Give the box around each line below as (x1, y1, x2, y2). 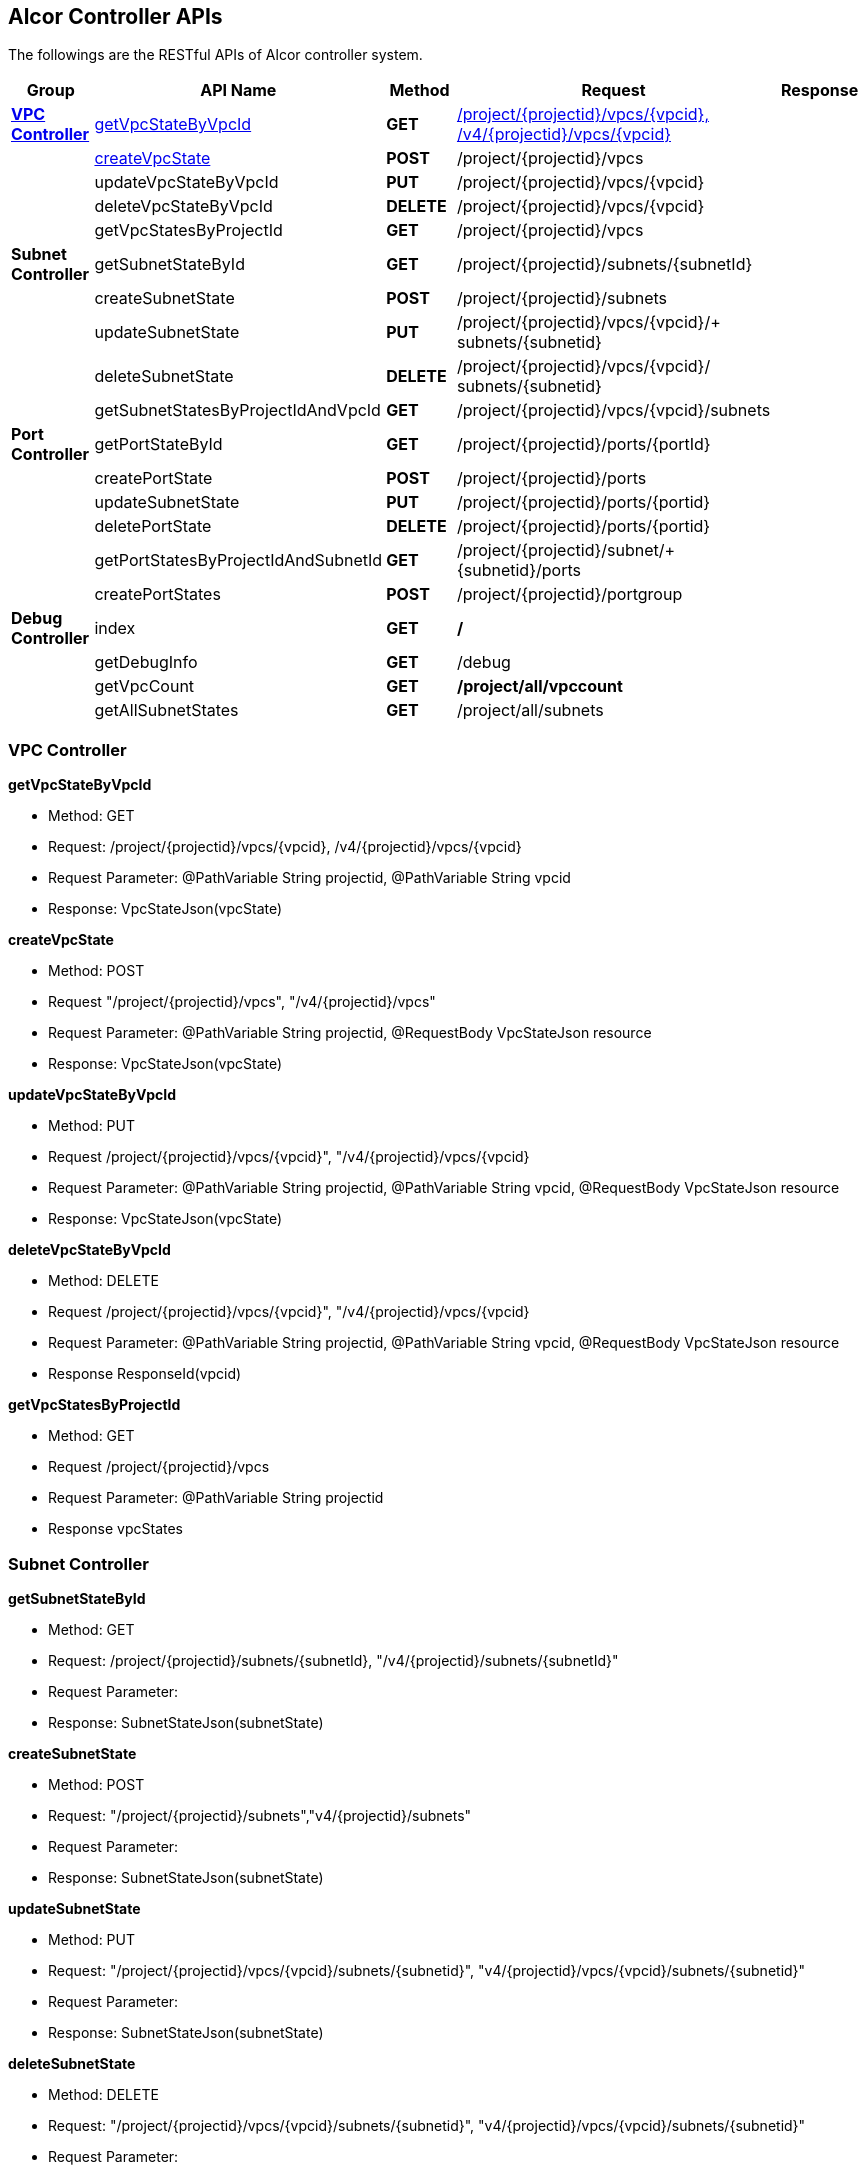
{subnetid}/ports (456, 560, 581, 581)
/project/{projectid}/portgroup (456, 584, 683, 605)
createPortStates (94, 584, 221, 605)
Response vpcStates (48, 1520, 184, 1538)
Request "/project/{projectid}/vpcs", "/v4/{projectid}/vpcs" (48, 993, 436, 1011)
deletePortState (94, 516, 212, 537)
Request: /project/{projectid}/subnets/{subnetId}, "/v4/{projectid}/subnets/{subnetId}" (48, 1651, 619, 1669)
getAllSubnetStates (94, 700, 239, 721)
